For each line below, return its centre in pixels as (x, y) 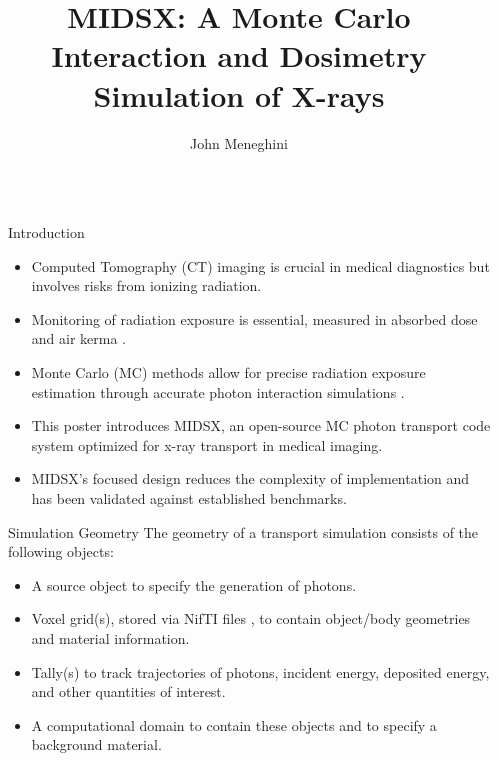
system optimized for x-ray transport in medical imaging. (207, 444)
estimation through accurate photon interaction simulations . (218, 391)
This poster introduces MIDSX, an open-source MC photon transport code (261, 425)
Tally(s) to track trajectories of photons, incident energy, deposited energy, (260, 671)
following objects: (61, 551)
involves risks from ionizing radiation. (146, 285)
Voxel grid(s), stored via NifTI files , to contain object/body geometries (251, 618)
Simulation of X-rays (239, 94)
